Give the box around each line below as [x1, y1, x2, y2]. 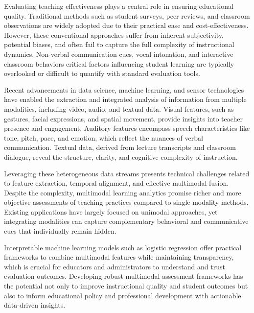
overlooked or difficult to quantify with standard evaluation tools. [4, 68, 200, 78]
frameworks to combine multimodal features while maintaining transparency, [4, 252, 234, 262]
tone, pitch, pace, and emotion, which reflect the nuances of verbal [4, 132, 203, 143]
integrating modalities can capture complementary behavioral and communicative [4, 216, 249, 226]
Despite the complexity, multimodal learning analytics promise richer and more [4, 187, 241, 197]
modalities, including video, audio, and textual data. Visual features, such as [4, 103, 234, 114]
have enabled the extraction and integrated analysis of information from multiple [4, 94, 247, 104]
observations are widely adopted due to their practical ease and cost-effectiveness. [4, 20, 249, 30]
